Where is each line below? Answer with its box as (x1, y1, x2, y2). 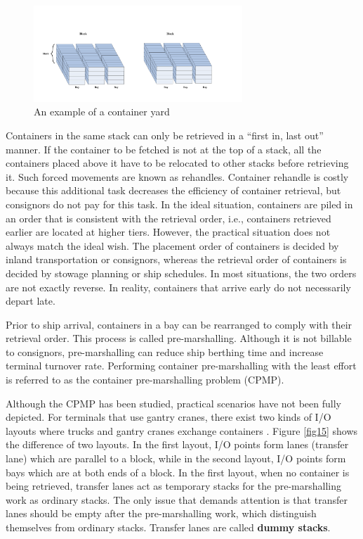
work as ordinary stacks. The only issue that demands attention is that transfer (6, 492, 348, 507)
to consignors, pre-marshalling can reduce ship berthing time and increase (6, 344, 324, 359)
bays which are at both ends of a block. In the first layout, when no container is (6, 464, 350, 479)
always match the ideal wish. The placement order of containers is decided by (6, 238, 339, 253)
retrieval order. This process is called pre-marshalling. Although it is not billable (6, 331, 352, 345)
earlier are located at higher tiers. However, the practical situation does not (6, 224, 331, 239)
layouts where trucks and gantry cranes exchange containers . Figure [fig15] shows (6, 423, 358, 438)
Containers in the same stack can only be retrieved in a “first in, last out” (6, 127, 324, 142)
